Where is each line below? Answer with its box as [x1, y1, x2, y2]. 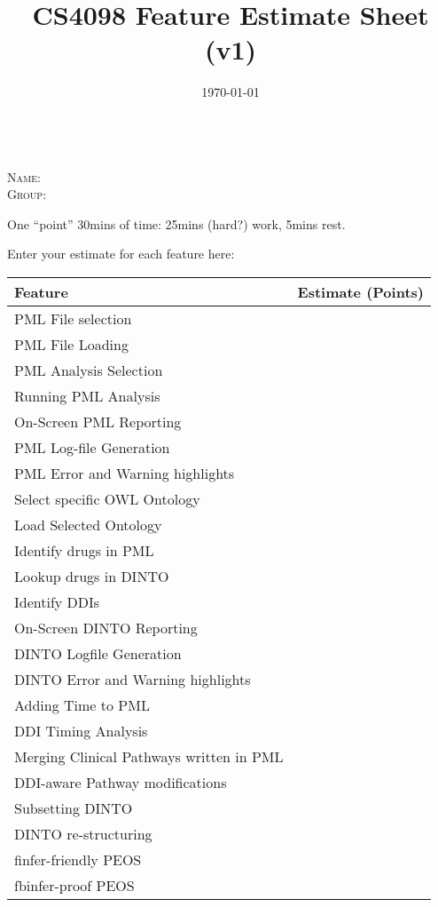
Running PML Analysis [14, 385, 160, 406]
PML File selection [14, 307, 132, 329]
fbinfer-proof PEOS [14, 874, 135, 895]
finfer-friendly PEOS [14, 848, 142, 870]
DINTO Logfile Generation [14, 642, 182, 664]
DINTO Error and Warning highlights [14, 668, 251, 689]
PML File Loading [14, 333, 129, 354]
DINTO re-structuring [14, 823, 153, 844]
